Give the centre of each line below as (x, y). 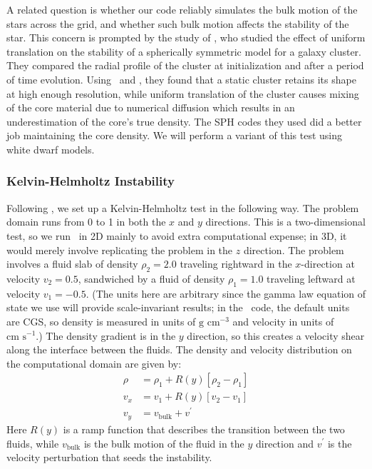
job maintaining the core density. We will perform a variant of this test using (175, 135)
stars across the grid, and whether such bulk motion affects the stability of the (178, 23)
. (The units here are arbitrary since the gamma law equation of (226, 293)
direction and (285, 443)
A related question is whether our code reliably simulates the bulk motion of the (182, 9)
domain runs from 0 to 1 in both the (86, 222)
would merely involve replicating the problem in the (120, 249)
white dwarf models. (51, 149)
